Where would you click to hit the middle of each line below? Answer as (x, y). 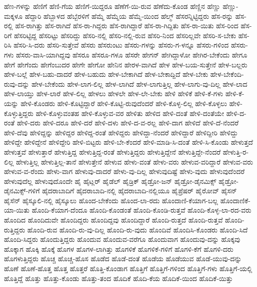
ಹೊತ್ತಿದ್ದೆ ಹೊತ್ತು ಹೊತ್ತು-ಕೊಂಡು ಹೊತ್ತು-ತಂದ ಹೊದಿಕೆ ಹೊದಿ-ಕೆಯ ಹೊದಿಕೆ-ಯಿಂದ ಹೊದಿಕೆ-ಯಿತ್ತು (119, 278)
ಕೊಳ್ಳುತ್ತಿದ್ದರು (19, 113)
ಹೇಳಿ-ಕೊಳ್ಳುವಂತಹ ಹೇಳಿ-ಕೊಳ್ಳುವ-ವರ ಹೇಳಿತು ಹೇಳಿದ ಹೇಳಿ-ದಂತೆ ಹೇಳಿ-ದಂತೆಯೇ (130, 113)
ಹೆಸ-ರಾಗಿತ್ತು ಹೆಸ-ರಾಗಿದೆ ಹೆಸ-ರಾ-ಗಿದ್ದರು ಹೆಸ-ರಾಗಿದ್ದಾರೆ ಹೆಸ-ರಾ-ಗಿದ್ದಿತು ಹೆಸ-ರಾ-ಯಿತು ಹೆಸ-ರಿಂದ (127, 26)
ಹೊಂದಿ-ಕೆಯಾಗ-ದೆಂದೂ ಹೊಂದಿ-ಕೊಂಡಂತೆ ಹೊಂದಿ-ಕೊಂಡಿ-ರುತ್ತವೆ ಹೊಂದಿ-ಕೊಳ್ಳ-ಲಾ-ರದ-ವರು (142, 210)
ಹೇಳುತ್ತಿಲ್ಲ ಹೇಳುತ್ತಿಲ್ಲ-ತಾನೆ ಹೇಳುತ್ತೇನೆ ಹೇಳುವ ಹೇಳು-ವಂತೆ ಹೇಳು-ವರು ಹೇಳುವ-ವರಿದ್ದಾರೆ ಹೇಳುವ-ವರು (134, 161)
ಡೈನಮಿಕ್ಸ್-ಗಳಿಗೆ (22, 191)
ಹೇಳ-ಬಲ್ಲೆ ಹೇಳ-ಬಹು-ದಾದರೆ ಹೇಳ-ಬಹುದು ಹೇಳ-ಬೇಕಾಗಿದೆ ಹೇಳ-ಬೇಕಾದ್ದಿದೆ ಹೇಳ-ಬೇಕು (106, 74)
